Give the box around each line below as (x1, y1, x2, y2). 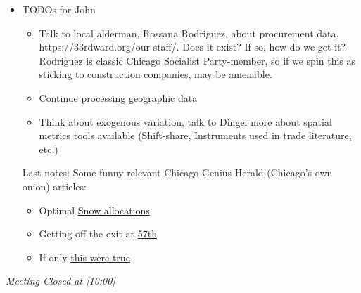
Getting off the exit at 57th (39, 226, 157, 241)
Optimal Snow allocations (39, 202, 150, 217)
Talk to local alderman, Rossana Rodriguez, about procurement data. (39, 25, 339, 40)
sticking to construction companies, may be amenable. (39, 67, 272, 82)
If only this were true (39, 249, 130, 264)
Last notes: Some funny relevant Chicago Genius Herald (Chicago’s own (22, 165, 333, 180)
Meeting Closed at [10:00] (6, 273, 115, 288)
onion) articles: (22, 178, 87, 193)
